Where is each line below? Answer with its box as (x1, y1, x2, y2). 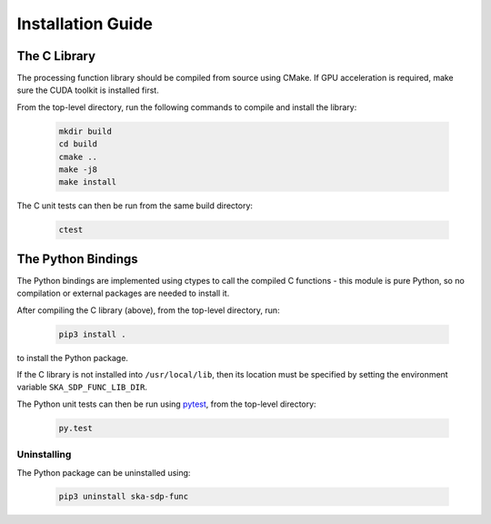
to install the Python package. (16, 352, 129, 363)
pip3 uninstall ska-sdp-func (58, 491, 189, 502)
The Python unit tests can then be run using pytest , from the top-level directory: (16, 398, 317, 409)
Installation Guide (16, 14, 154, 34)
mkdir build (58, 126, 113, 136)
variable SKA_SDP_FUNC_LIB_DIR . (16, 382, 148, 393)
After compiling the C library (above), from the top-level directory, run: (16, 305, 281, 316)
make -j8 (58, 165, 98, 175)
